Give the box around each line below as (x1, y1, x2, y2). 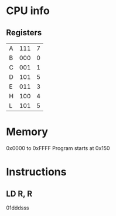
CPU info (6, 4, 50, 18)
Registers (6, 28, 42, 38)
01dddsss (6, 204, 29, 211)
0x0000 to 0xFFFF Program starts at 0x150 (6, 144, 110, 151)
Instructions (6, 165, 67, 179)
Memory (6, 125, 49, 139)
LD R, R (6, 188, 32, 198)
